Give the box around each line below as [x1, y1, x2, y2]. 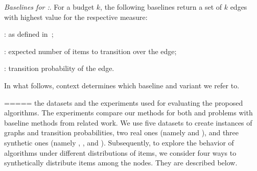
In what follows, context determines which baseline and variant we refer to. [4, 80, 240, 90]
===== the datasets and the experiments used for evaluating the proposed [4, 97, 243, 108]
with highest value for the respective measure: [4, 11, 148, 22]
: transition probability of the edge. [4, 63, 114, 74]
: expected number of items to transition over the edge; [4, 45, 177, 56]
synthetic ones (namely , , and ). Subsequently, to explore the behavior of [4, 137, 234, 148]
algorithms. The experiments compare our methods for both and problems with [4, 107, 253, 118]
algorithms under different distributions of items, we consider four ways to [4, 147, 237, 158]
